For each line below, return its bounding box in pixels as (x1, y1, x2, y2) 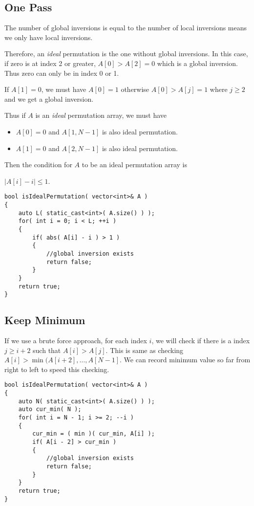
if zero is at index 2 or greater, (4, 58, 96, 68)
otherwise (121, 84, 149, 94)
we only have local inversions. (4, 32, 93, 42)
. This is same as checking (106, 345, 184, 355)
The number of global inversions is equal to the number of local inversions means (4, 22, 247, 33)
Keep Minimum (4, 312, 85, 328)
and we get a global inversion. (4, 93, 94, 104)
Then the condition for (4, 159, 72, 170)
